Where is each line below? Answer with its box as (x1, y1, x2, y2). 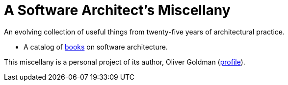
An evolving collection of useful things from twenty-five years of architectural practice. (4, 27, 285, 36)
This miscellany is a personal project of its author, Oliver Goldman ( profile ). (4, 57, 245, 66)
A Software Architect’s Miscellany (4, 2, 231, 18)
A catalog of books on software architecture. (24, 42, 168, 51)
